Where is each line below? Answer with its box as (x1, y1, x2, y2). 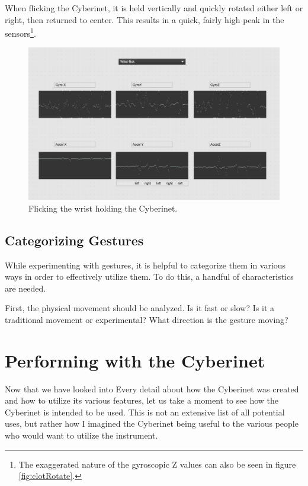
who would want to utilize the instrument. (5, 429, 158, 442)
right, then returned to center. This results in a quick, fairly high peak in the (5, 13, 284, 25)
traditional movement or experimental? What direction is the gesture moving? (5, 313, 288, 325)
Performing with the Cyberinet (5, 348, 265, 372)
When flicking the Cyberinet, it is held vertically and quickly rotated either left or (5, 2, 303, 14)
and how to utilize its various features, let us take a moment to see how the (5, 394, 278, 407)
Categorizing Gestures (5, 231, 144, 249)
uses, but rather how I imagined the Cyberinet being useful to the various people (5, 417, 299, 430)
